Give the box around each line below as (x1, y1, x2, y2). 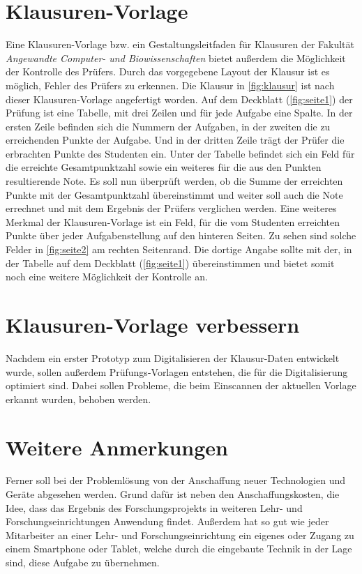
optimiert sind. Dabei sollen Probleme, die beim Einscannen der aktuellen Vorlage (6, 378, 356, 393)
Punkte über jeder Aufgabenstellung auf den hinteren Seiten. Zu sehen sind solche (6, 228, 356, 243)
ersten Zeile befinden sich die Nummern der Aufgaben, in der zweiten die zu (6, 119, 331, 133)
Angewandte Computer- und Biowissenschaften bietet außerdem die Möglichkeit (6, 50, 346, 65)
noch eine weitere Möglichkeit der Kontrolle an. (6, 269, 208, 284)
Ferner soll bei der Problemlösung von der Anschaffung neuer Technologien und (6, 473, 346, 488)
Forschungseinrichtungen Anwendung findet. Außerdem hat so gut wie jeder (6, 514, 329, 529)
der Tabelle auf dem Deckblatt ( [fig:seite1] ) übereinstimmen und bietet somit (6, 255, 335, 270)
